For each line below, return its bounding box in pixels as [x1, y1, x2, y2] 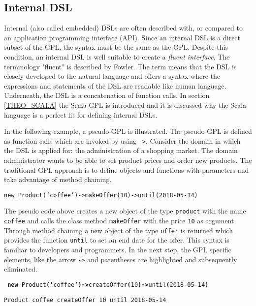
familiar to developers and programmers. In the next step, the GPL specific [4, 245, 231, 255]
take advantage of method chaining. [4, 174, 112, 184]
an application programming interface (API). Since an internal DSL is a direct [4, 32, 241, 42]
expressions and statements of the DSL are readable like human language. [4, 80, 226, 91]
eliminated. [4, 264, 37, 274]
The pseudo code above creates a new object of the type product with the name [4, 206, 246, 216]
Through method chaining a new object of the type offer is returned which [4, 225, 233, 235]
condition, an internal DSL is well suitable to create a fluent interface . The [4, 51, 230, 61]
